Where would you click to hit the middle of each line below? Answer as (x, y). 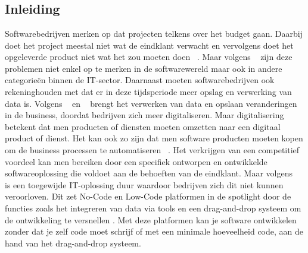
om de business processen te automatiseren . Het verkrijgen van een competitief (152, 149)
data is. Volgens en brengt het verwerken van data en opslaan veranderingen (151, 103)
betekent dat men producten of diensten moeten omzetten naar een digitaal (143, 126)
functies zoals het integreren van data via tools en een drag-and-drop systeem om (153, 208)
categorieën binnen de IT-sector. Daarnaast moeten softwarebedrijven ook (140, 80)
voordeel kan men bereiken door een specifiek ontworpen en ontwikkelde (136, 161)
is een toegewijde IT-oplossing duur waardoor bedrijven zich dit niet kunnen (144, 184)
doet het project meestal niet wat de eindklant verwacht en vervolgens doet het (149, 45)
